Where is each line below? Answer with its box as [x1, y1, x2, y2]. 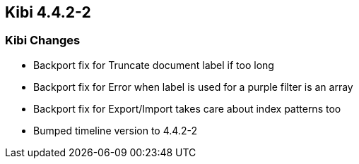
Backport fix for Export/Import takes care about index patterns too [33, 102, 341, 115]
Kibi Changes [5, 33, 81, 48]
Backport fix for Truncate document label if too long [33, 58, 274, 71]
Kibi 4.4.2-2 [5, 4, 91, 21]
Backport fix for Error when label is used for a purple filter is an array [33, 80, 353, 93]
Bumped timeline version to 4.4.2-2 [33, 124, 197, 137]
